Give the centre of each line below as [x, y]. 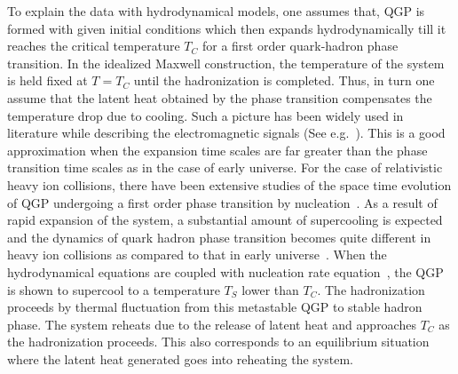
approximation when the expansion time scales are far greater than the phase [217, 150]
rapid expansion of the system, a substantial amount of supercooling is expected [225, 220]
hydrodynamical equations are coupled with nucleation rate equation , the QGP [225, 271]
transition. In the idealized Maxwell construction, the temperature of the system [226, 63]
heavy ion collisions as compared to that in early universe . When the [197, 255]
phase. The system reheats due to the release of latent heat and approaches [212, 324]
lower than [270, 289]
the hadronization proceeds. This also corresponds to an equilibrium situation [218, 342]
